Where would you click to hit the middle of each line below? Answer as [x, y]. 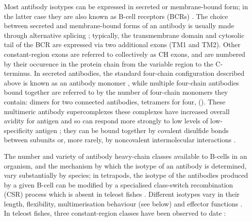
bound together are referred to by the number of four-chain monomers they [116, 92]
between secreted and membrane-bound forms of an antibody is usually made [119, 25]
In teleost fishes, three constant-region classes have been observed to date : [115, 213]
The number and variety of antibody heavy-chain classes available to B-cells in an [126, 156]
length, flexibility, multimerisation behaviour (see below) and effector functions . [123, 203]
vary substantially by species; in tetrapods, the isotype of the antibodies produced [126, 175]
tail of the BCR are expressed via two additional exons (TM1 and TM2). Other [122, 44]
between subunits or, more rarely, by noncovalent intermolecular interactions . [120, 140]
